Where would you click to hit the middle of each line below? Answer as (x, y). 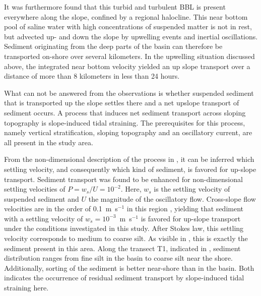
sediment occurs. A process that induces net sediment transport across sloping (125, 112)
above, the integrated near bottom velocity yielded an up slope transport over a (127, 66)
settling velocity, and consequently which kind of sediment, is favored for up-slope (130, 169)
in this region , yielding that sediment (185, 209)
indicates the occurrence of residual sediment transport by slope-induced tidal (124, 278)
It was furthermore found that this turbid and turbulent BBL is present (115, 7)
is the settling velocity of (192, 189)
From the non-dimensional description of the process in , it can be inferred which (129, 159)
